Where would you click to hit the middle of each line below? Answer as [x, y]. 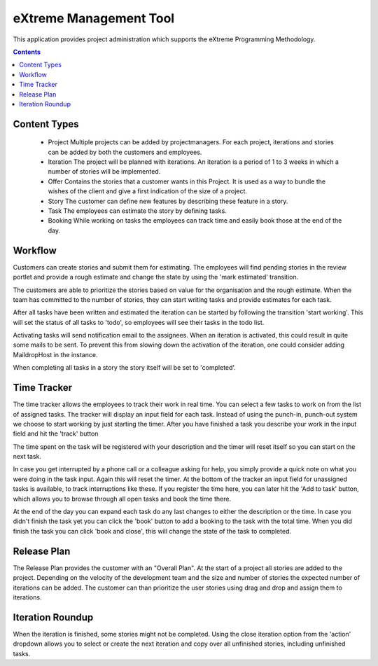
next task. [27, 457]
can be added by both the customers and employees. [125, 152]
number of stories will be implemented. [104, 172]
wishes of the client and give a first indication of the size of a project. [148, 191]
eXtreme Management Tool [94, 18]
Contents [27, 52]
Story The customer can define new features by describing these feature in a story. [168, 201]
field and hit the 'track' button [56, 433]
